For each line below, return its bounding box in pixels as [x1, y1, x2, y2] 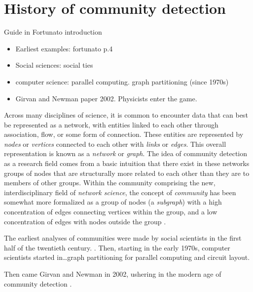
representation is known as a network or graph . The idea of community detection [4, 148, 248, 159]
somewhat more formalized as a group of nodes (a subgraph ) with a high [4, 197, 222, 207]
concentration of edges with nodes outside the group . [4, 216, 166, 226]
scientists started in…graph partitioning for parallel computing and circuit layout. [4, 252, 250, 262]
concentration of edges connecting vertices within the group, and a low [4, 207, 217, 217]
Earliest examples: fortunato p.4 [15, 43, 113, 53]
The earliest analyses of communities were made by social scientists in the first [4, 233, 242, 243]
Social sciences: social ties [15, 60, 93, 70]
